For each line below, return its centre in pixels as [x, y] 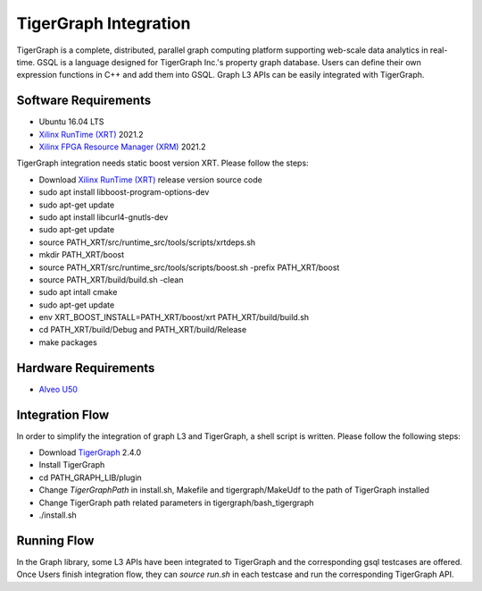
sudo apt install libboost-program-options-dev [124, 192]
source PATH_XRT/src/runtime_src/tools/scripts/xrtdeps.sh [147, 242]
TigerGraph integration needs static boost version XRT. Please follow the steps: [162, 163]
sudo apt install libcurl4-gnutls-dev [104, 217]
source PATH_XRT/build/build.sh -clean [111, 279]
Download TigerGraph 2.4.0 [90, 452]
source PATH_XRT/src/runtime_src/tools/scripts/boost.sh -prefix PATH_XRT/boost [189, 267]
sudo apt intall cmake [78, 292]
